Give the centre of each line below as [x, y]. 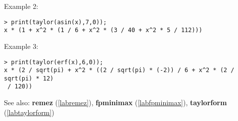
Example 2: [21, 6]
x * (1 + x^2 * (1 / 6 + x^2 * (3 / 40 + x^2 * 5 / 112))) [103, 30]
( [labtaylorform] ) [29, 112]
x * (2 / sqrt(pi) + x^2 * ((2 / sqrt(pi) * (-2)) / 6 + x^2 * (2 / [119, 70]
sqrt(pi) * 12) [29, 78]
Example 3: [21, 46]
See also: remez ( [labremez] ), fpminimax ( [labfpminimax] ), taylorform [116, 102]
